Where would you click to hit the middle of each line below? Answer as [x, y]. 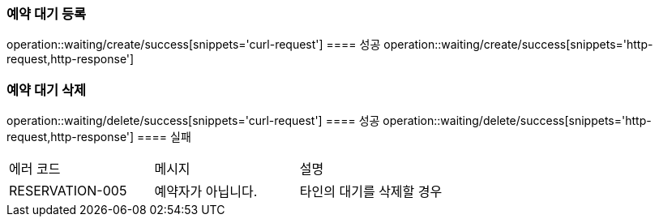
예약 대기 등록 [47, 14]
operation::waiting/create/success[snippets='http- [518, 45]
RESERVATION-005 [68, 191]
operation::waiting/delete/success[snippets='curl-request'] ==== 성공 [193, 121]
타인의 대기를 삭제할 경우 [371, 192]
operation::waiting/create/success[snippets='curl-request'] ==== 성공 [194, 45]
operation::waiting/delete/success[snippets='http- [517, 121]
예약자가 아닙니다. [206, 192]
